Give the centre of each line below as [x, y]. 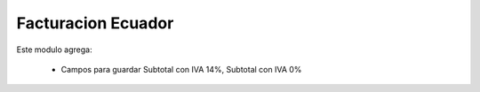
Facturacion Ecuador [95, 23]
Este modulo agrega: [54, 50]
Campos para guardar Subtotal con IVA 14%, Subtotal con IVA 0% [181, 69]
